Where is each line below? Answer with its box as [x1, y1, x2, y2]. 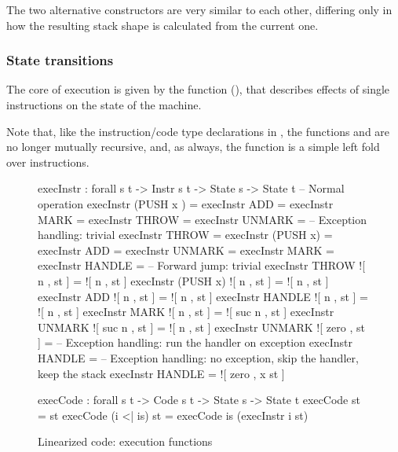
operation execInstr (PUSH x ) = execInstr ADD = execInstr [38, 195, 334, 211]
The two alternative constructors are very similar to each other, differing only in [6, 2, 393, 17]
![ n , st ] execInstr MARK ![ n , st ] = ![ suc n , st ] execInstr [38, 303, 334, 320]
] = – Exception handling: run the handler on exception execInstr [38, 334, 352, 351]
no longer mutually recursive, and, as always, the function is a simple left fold [6, 138, 380, 155]
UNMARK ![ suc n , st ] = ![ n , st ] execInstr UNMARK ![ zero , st [38, 318, 365, 335]
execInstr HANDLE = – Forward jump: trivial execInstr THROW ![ [38, 257, 366, 274]
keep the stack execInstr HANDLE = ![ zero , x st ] [38, 365, 285, 381]
